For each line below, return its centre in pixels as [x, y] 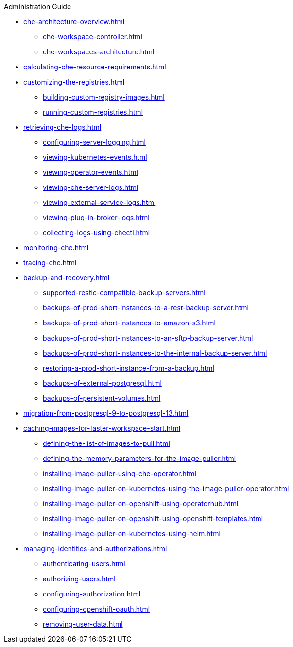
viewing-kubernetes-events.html [95, 157]
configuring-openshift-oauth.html [96, 609]
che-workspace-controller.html [93, 37]
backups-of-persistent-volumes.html [102, 398]
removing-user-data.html [83, 624]
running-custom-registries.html [93, 112]
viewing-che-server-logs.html [91, 187]
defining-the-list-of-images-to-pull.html [106, 443]
